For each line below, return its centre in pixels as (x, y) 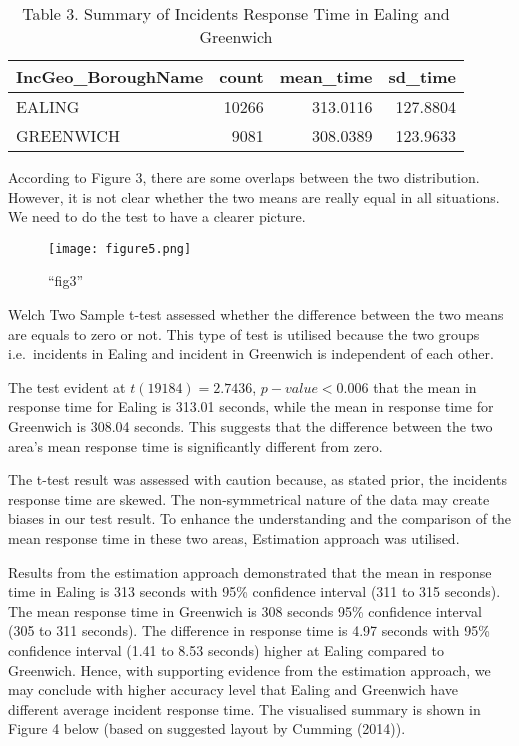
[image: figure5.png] (120, 248)
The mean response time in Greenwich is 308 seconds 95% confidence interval (245, 610)
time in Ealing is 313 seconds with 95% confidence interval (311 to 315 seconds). (254, 591)
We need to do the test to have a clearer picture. (157, 216)
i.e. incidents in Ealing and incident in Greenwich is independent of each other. (251, 353)
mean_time (326, 76)
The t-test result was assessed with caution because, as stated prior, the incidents (258, 479)
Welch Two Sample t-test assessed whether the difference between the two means (256, 314)
